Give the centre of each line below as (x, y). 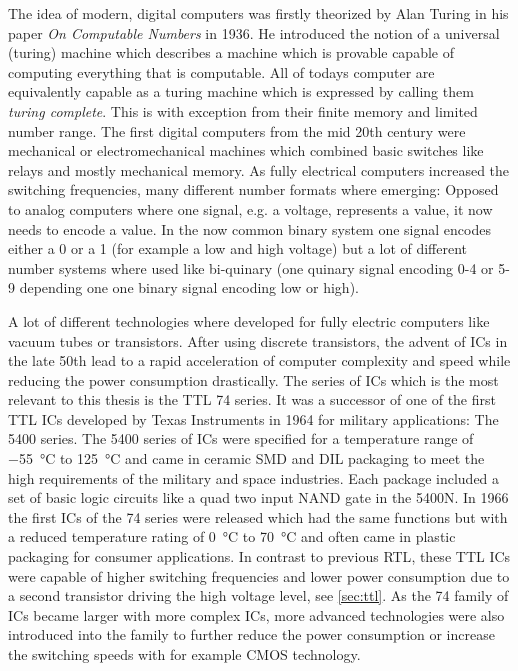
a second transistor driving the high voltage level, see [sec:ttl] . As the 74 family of (258, 595)
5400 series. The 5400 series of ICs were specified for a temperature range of (241, 438)
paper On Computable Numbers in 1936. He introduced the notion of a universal (254, 32)
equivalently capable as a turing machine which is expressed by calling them (241, 91)
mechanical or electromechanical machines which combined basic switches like (246, 150)
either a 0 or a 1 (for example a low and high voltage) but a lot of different (238, 248)
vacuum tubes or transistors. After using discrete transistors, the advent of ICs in (258, 340)
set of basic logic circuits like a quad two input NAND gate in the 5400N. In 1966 (258, 497)
